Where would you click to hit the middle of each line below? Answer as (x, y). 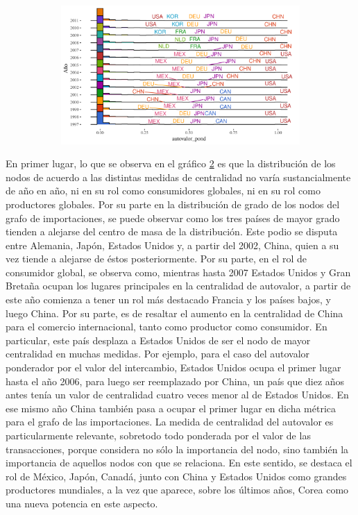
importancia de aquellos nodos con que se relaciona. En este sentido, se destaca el (179, 463)
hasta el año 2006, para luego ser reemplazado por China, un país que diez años (175, 381)
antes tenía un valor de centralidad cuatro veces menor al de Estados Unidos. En (177, 395)
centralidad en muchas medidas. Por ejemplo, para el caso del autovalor (158, 354)
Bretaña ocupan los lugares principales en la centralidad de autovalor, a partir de (178, 286)
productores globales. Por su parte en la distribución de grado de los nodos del (173, 204)
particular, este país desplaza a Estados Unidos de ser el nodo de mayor (158, 340)
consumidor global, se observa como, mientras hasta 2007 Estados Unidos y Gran (178, 272)
